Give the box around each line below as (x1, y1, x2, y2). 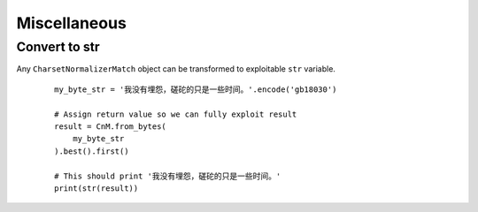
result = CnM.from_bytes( (54, 121, 167, 132)
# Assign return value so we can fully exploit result (54, 109, 297, 119)
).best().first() (54, 146, 129, 156)
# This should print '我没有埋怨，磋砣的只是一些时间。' (54, 170, 281, 181)
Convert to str (16, 39, 101, 55)
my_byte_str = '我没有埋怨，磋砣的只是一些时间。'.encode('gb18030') (54, 84, 337, 95)
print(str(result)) (54, 183, 139, 193)
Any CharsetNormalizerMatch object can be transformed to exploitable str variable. (16, 64, 336, 74)
